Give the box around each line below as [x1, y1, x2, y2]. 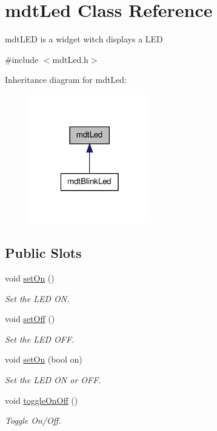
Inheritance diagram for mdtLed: [5, 73, 127, 86]
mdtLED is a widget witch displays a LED [5, 33, 163, 45]
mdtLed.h [52, 53, 88, 65]
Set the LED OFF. [5, 332, 75, 345]
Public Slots [5, 243, 82, 262]
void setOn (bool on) [5, 353, 82, 366]
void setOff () [5, 312, 55, 325]
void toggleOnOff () [5, 393, 78, 406]
